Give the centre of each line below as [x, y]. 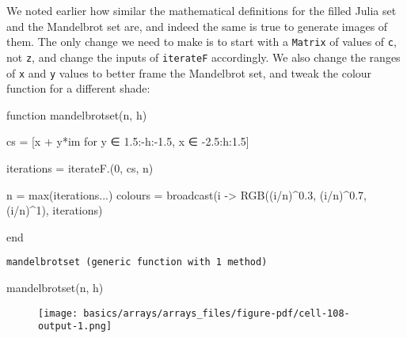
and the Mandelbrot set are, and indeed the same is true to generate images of [197, 26]
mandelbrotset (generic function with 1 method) [137, 262]
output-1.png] [75, 327]
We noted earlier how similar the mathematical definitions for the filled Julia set [202, 10]
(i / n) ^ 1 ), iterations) [55, 210]
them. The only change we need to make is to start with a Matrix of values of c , [202, 42]
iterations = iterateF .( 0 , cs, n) [80, 167]
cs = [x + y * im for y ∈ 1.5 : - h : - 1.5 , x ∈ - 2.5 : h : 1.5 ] [128, 141]
